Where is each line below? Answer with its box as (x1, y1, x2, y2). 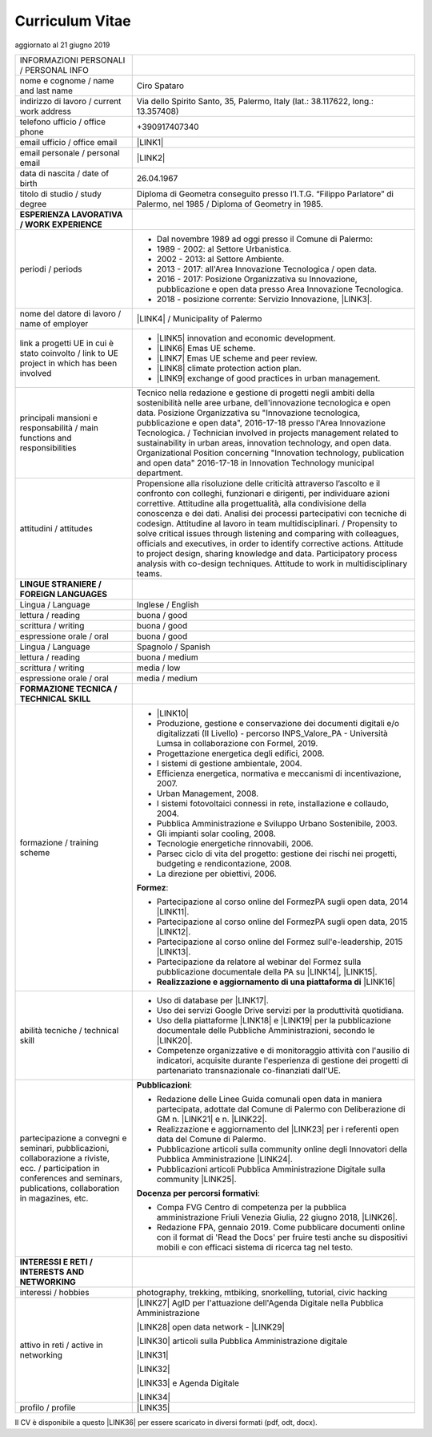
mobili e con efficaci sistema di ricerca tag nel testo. (156, 1241, 354, 1253)
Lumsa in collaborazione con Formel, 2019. (156, 737, 318, 749)
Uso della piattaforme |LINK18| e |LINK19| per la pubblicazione (156, 1015, 391, 1026)
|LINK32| (136, 1363, 171, 1374)
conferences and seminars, (19, 1173, 123, 1184)
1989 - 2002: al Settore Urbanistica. (156, 243, 292, 254)
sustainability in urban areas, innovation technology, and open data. (136, 437, 392, 448)
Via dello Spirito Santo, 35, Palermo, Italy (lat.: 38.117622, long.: (136, 95, 374, 107)
